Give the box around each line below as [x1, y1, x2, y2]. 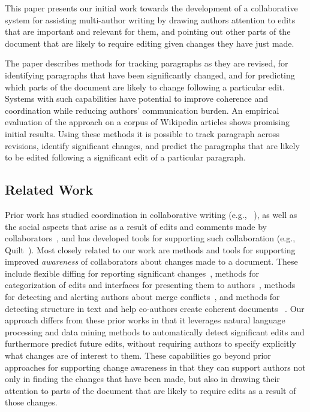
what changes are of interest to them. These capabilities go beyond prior [5, 349, 271, 362]
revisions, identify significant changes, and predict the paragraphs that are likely [5, 139, 300, 152]
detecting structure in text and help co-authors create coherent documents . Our [5, 302, 305, 314]
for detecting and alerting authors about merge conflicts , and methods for [5, 290, 280, 303]
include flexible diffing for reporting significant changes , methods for [5, 266, 259, 279]
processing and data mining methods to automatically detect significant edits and [5, 325, 305, 338]
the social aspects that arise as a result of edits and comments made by [5, 220, 267, 232]
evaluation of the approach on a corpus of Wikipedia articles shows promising [5, 116, 290, 128]
